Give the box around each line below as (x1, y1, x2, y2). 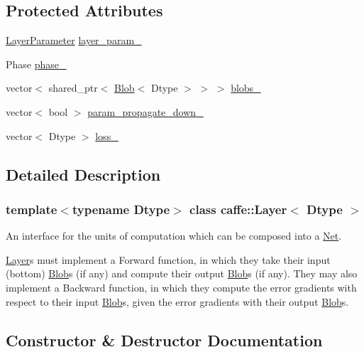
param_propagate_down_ (87, 104, 204, 119)
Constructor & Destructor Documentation (6, 329, 323, 351)
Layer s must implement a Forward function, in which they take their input (6, 252, 331, 267)
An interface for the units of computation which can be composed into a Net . (6, 228, 342, 243)
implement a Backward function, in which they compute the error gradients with (6, 279, 357, 294)
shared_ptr (48, 80, 98, 95)
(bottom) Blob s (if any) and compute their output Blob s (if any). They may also (6, 266, 358, 281)
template (6, 200, 57, 218)
